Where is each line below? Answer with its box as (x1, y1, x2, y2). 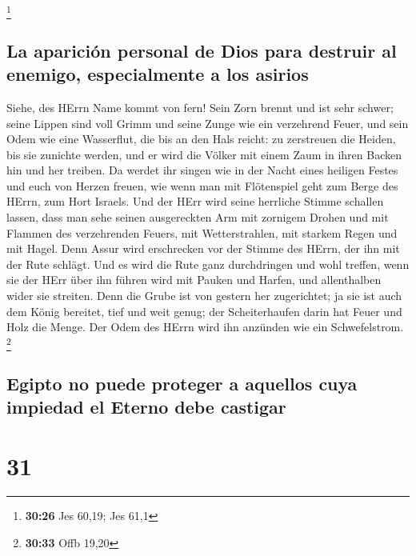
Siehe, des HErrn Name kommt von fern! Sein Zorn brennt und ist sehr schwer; (6, 98, 394, 115)
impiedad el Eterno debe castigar (6, 394, 286, 418)
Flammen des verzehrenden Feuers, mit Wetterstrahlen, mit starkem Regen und (6, 224, 398, 241)
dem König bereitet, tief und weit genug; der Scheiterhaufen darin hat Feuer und (6, 302, 402, 319)
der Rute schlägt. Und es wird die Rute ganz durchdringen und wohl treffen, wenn (6, 255, 410, 272)
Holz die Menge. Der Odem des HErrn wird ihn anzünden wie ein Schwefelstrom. (6, 318, 404, 335)
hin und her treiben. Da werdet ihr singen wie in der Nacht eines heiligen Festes (6, 162, 398, 178)
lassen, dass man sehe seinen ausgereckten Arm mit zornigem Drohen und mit (6, 209, 389, 226)
